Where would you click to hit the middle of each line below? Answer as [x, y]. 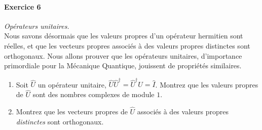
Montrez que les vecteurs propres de [72, 112]
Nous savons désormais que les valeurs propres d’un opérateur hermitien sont [124, 36]
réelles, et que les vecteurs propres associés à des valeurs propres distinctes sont [127, 45]
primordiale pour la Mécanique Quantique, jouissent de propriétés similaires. [123, 66]
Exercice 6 [23, 6]
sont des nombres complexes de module [93, 94]
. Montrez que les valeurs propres [207, 84]
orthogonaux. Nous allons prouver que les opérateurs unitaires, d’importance [123, 55]
